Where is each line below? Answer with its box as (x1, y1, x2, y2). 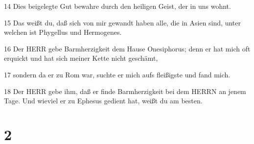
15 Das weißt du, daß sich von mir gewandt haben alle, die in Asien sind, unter (4, 17, 241, 27)
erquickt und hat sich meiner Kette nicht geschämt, (4, 53, 158, 63)
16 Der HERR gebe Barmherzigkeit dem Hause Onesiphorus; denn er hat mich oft (4, 43, 251, 53)
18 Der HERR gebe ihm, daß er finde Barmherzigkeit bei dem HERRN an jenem (4, 86, 246, 96)
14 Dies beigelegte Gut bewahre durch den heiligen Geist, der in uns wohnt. (4, 1, 231, 11)
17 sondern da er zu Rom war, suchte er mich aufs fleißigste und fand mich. (4, 69, 231, 79)
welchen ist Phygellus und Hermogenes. (4, 27, 122, 37)
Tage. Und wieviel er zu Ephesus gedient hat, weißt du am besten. (4, 96, 203, 106)
